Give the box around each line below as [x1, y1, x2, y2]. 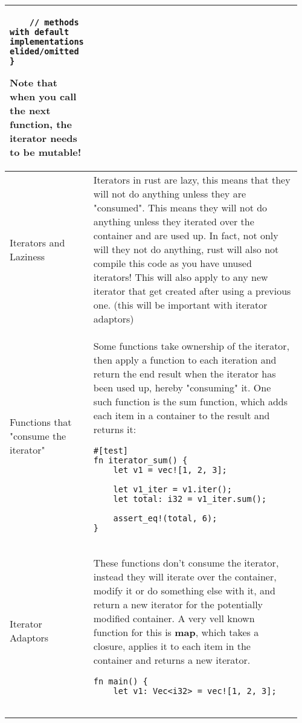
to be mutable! [10, 145, 82, 159]
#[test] [93, 446, 129, 455]
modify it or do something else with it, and [93, 583, 275, 597]
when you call [10, 89, 77, 103]
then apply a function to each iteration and [93, 353, 277, 367]
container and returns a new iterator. [93, 653, 251, 667]
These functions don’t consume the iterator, [93, 556, 279, 570]
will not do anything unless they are [93, 187, 246, 201]
